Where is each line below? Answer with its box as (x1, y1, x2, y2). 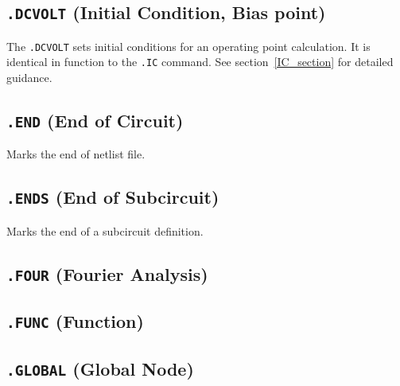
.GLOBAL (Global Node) (6, 356, 194, 380)
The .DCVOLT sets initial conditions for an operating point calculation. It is (6, 37, 371, 54)
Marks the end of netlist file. (6, 146, 146, 162)
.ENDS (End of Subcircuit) (6, 185, 219, 209)
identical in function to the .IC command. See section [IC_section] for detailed (6, 53, 394, 70)
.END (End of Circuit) (6, 108, 184, 133)
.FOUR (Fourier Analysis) (6, 261, 208, 286)
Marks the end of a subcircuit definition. (6, 222, 204, 239)
